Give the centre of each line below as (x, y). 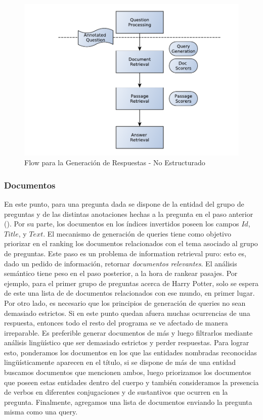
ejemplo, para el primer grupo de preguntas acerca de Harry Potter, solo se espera (131, 283)
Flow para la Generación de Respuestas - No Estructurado (115, 162)
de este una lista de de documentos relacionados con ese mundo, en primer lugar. (129, 293)
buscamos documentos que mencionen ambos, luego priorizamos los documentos (128, 372)
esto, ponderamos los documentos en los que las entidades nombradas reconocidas (130, 352)
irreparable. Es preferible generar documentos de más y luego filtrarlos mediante (128, 332)
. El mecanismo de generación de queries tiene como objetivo (137, 233)
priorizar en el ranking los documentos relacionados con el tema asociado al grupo (131, 243)
